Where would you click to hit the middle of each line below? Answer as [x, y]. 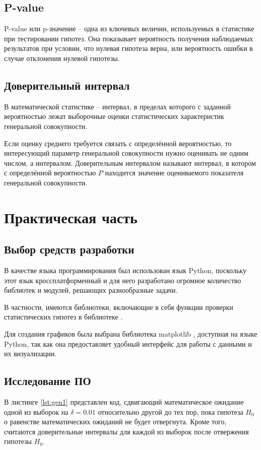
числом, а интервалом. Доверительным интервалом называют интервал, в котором [130, 163]
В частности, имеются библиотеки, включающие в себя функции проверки [119, 307]
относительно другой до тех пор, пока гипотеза [171, 411]
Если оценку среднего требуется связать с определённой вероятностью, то [118, 143]
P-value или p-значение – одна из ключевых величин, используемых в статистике [129, 28]
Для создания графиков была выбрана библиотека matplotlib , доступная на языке [131, 334]
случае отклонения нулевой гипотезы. [62, 58]
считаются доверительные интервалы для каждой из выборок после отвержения [126, 431]
